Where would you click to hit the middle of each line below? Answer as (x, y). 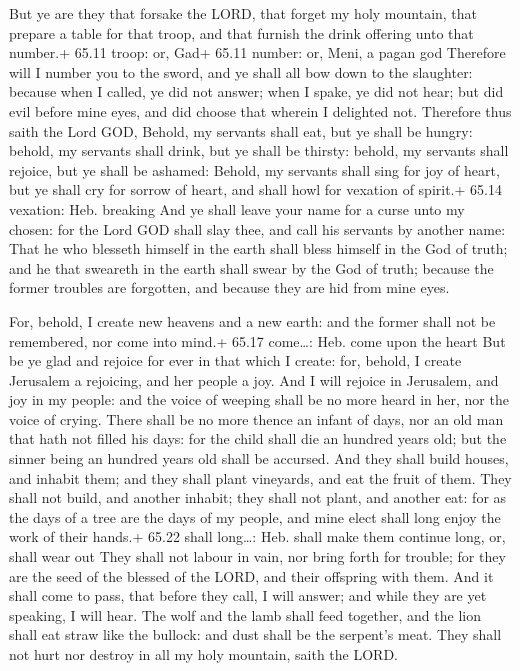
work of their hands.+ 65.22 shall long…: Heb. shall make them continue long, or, (257, 536)
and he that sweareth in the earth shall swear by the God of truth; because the (251, 267)
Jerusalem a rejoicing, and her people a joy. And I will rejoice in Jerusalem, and (254, 379)
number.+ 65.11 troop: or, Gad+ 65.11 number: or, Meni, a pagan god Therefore (257, 52)
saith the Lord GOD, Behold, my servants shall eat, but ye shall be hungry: (241, 130)
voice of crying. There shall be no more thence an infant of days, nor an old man (256, 418)
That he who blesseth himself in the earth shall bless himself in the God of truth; (258, 248)
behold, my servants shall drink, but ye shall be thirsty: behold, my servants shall (259, 150)
